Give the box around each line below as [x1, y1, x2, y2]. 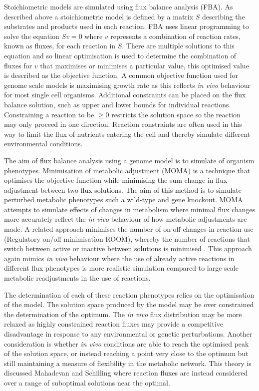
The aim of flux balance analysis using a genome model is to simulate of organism [4, 155, 255, 165]
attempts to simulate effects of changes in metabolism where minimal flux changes [4, 204, 256, 214]
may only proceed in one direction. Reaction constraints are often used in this [4, 119, 242, 129]
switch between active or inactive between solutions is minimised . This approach [4, 243, 252, 254]
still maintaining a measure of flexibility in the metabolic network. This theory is [4, 358, 252, 368]
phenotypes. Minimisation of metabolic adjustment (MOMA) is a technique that [4, 165, 251, 175]
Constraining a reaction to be [4, 109, 94, 119]
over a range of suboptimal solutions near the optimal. [4, 377, 170, 388]
